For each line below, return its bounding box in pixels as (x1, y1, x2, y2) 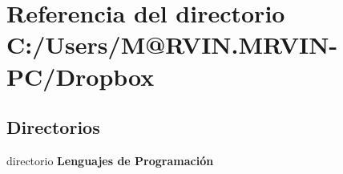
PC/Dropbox (6, 59, 155, 92)
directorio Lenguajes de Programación (6, 152, 214, 168)
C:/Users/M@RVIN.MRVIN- (6, 28, 338, 61)
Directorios (6, 115, 100, 140)
